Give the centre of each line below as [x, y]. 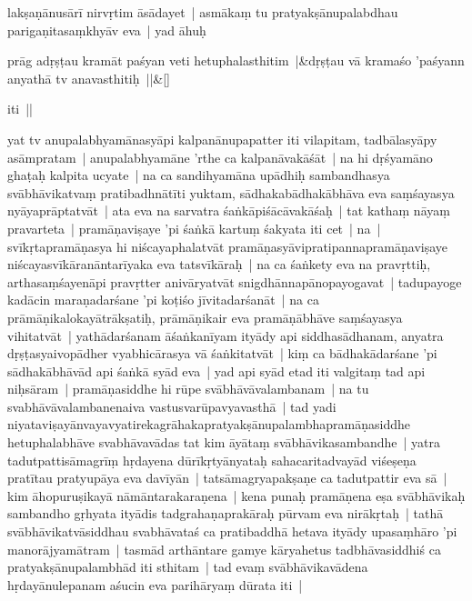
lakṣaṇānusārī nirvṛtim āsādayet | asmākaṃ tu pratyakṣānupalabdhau [203, 12]
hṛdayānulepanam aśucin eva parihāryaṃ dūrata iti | [155, 584]
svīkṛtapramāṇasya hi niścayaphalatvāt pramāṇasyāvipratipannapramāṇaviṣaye [228, 246]
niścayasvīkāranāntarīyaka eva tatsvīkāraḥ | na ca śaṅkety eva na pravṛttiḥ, [219, 264]
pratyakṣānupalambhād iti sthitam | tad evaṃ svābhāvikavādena [188, 567]
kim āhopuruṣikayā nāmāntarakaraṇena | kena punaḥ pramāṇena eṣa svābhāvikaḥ [236, 495]
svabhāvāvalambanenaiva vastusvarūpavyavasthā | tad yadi [172, 406]
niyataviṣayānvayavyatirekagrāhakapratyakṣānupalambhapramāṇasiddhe [209, 424]
